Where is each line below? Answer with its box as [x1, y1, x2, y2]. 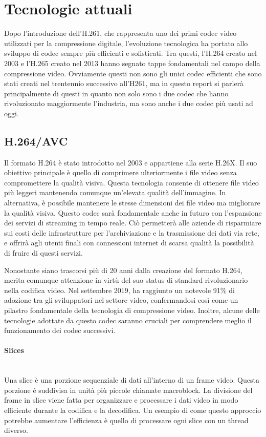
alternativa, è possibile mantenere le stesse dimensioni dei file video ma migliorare [4, 197, 260, 208]
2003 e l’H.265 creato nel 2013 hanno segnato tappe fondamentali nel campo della [4, 57, 260, 68]
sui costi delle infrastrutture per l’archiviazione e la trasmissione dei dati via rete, [4, 227, 259, 238]
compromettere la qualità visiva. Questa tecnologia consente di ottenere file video [4, 177, 259, 188]
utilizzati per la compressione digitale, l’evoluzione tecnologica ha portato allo [4, 37, 248, 48]
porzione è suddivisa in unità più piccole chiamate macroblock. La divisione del [4, 384, 253, 395]
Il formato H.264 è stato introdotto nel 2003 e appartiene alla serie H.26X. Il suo [4, 157, 257, 168]
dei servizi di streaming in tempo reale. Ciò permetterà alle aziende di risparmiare [4, 217, 261, 228]
